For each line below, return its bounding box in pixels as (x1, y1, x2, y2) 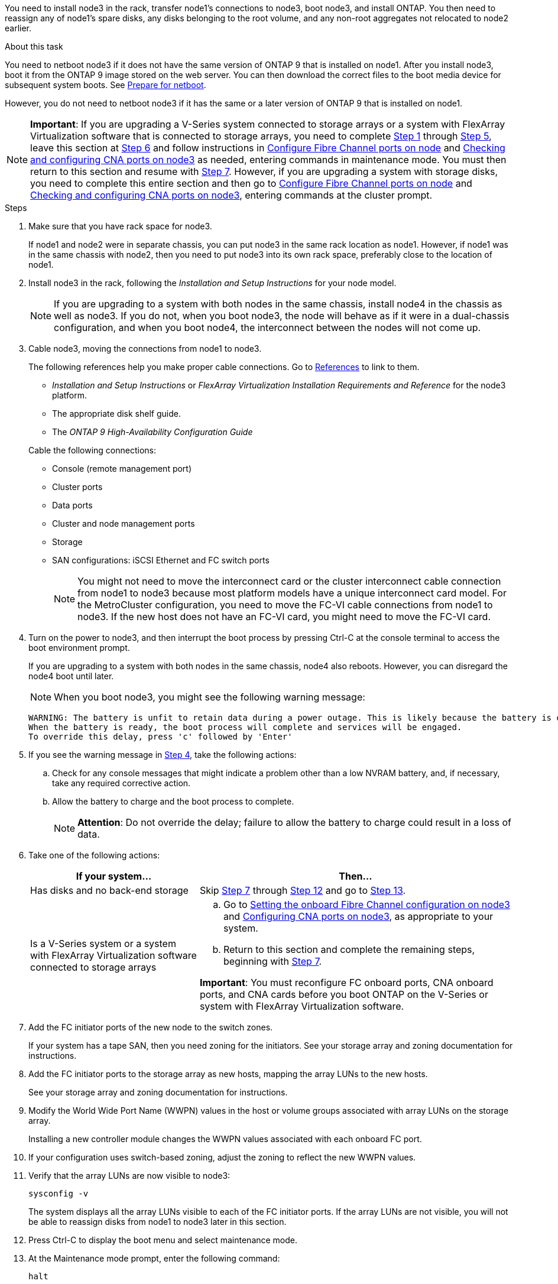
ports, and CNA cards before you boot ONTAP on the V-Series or (199, 988, 488, 1000)
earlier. (5, 23, 32, 33)
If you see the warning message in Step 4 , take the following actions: (28, 750, 297, 760)
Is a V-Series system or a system (30, 938, 176, 949)
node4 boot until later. (28, 671, 114, 681)
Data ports (52, 500, 93, 510)
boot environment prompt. (28, 643, 130, 653)
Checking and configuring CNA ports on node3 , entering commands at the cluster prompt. (30, 189, 433, 201)
